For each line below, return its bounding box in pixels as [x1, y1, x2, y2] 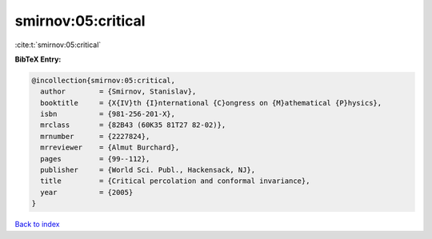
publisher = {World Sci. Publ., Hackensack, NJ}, [40, 165, 256, 175]
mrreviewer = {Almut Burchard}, [40, 143, 180, 152]
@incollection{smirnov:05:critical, [31, 76, 176, 85]
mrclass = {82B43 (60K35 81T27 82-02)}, [40, 121, 226, 129]
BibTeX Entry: [14, 54, 62, 64]
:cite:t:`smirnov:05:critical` [14, 40, 102, 50]
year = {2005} [40, 188, 134, 197]
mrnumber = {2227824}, [40, 132, 150, 141]
